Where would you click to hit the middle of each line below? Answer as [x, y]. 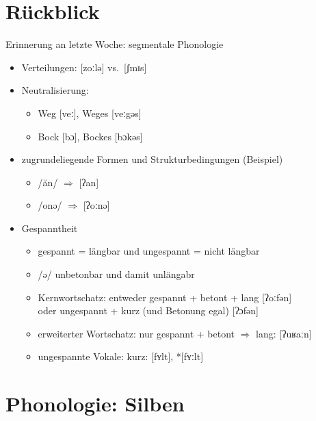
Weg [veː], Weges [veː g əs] [90, 113]
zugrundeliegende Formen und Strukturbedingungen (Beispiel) [152, 159]
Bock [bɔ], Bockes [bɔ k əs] [90, 136]
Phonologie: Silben [95, 404]
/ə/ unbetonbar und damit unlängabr [116, 274]
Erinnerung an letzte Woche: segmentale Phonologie [115, 44]
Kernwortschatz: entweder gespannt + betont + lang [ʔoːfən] [165, 297]
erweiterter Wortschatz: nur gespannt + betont [136, 333]
